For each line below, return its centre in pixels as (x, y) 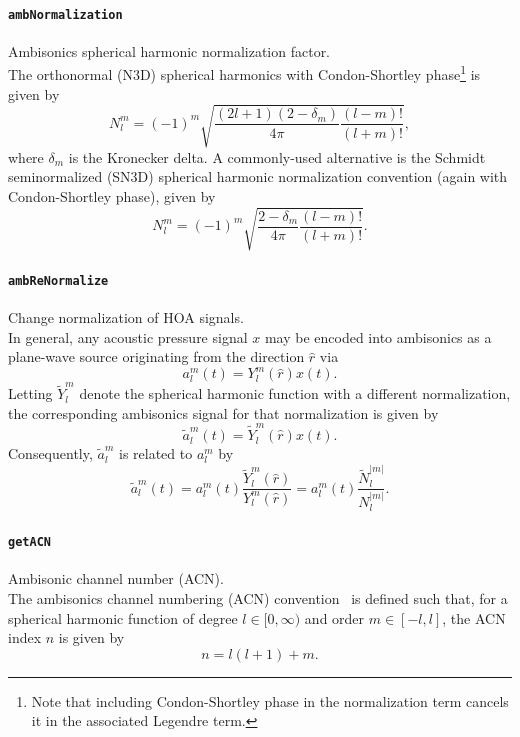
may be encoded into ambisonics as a (378, 336)
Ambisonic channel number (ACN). (116, 578)
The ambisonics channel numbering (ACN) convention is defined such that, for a (258, 597)
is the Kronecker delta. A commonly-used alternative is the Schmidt (277, 156)
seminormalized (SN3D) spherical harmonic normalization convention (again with (258, 176)
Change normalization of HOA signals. (126, 317)
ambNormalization (65, 14)
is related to (155, 453)
